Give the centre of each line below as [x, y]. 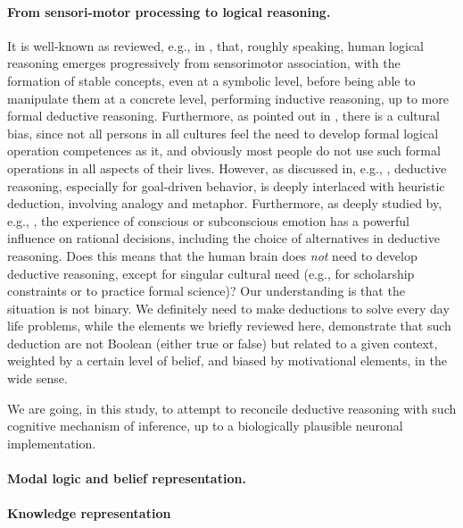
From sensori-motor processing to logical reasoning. [169, 11]
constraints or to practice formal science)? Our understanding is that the [206, 291]
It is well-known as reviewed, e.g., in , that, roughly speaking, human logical [215, 45]
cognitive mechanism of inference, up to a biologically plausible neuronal [205, 426]
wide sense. [37, 378]
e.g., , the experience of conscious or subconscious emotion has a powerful [208, 220]
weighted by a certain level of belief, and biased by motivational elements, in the [227, 360]
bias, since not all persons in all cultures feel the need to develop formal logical [223, 133]
